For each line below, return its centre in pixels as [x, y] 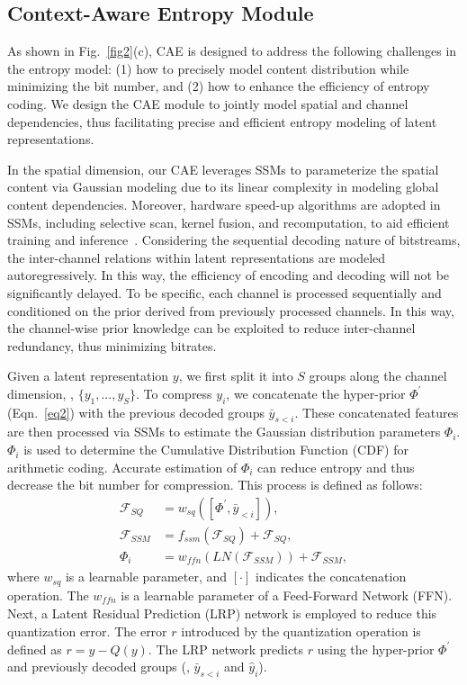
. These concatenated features [377, 412]
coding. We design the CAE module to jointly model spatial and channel [208, 103]
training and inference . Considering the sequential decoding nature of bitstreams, [234, 240]
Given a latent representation [88, 376]
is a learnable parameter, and [146, 577]
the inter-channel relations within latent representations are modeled [197, 257]
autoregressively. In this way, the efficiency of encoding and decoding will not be [229, 275]
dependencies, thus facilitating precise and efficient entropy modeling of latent [222, 121]
